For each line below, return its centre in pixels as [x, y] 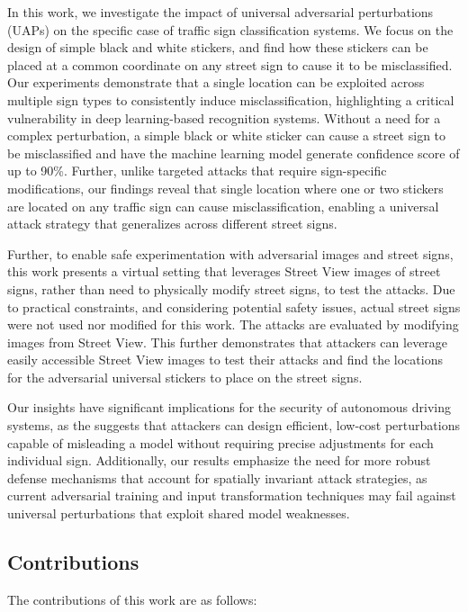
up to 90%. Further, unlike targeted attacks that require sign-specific [197, 171]
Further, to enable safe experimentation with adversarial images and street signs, [230, 253]
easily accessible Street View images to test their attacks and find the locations [225, 360]
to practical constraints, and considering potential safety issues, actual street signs [234, 306]
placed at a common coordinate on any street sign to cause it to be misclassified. [230, 64]
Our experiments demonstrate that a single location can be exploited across [216, 82]
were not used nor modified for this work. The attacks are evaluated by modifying [233, 324]
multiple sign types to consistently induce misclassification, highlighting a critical [231, 99]
